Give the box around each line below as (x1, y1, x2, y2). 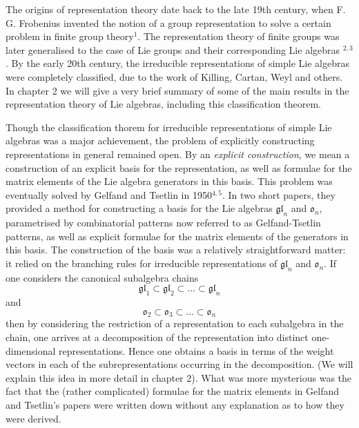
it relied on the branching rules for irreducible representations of (6, 255, 278, 270)
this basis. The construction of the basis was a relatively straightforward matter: (6, 242, 346, 257)
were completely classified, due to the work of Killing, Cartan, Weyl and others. (6, 69, 343, 84)
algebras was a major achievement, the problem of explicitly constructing (6, 133, 315, 148)
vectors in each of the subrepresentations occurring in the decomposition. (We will (6, 357, 353, 371)
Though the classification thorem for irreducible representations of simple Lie (6, 119, 332, 134)
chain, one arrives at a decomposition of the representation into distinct (6, 330, 309, 344)
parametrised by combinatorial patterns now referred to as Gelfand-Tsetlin (6, 215, 321, 230)
